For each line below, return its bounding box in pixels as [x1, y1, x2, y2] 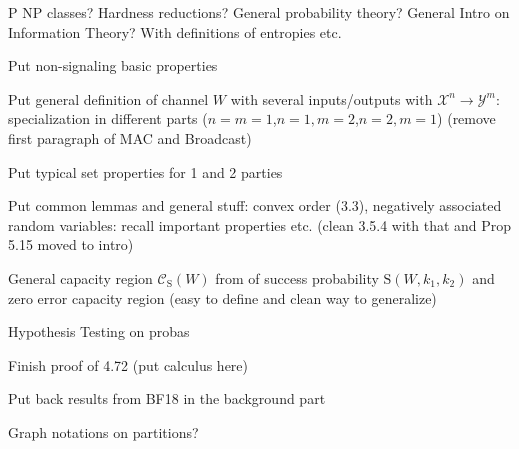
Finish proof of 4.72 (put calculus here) [8, 354, 249, 375]
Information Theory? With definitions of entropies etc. [8, 21, 342, 42]
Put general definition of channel [8, 88, 209, 109]
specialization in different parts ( [8, 108, 208, 129]
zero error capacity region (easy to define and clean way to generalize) [8, 287, 437, 308]
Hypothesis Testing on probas [8, 321, 190, 342]
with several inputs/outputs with [230, 88, 433, 109]
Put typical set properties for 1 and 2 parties [8, 161, 283, 182]
